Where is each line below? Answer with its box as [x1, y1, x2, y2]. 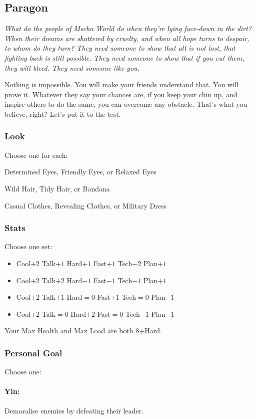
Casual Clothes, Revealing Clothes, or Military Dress [4, 200, 167, 211]
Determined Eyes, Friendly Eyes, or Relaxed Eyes [4, 166, 156, 177]
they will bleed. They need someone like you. [4, 62, 139, 73]
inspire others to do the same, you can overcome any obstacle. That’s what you [4, 99, 247, 109]
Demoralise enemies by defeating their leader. [4, 405, 144, 415]
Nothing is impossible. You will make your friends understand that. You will [4, 79, 238, 90]
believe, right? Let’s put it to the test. [4, 108, 121, 119]
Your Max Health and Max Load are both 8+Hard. [4, 325, 162, 336]
